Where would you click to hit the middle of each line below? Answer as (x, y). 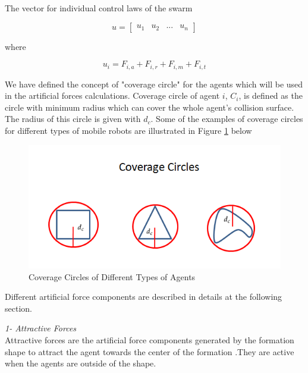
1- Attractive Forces (41, 328)
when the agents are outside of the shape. (81, 363)
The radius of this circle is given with (73, 119)
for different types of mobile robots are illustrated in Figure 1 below (128, 131)
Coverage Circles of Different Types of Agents (112, 276)
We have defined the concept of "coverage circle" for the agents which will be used (154, 84)
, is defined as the (271, 95)
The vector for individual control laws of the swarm (99, 8)
